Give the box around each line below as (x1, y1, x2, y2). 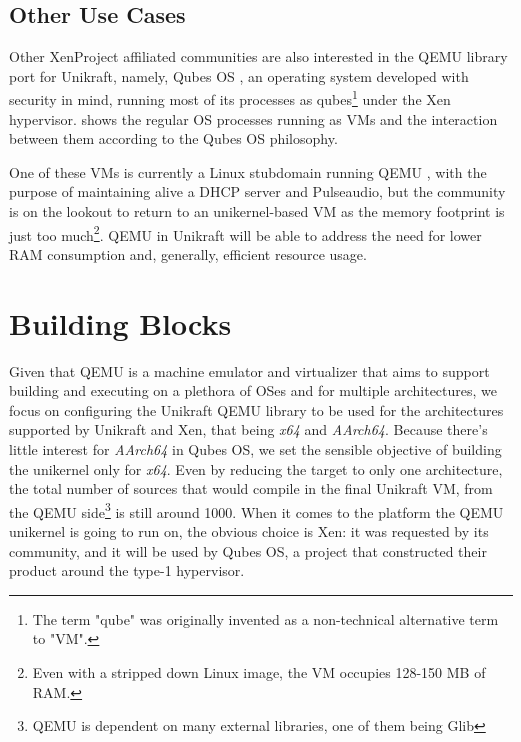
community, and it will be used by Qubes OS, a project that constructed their (9, 540, 487, 561)
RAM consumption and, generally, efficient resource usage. (9, 243, 367, 264)
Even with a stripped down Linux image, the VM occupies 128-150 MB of (32, 661, 486, 682)
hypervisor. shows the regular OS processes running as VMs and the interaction (9, 108, 498, 129)
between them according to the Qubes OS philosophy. (9, 128, 338, 149)
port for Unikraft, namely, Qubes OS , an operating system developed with (9, 65, 469, 86)
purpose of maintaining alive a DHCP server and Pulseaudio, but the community (9, 181, 506, 202)
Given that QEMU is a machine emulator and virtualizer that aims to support (9, 360, 490, 381)
